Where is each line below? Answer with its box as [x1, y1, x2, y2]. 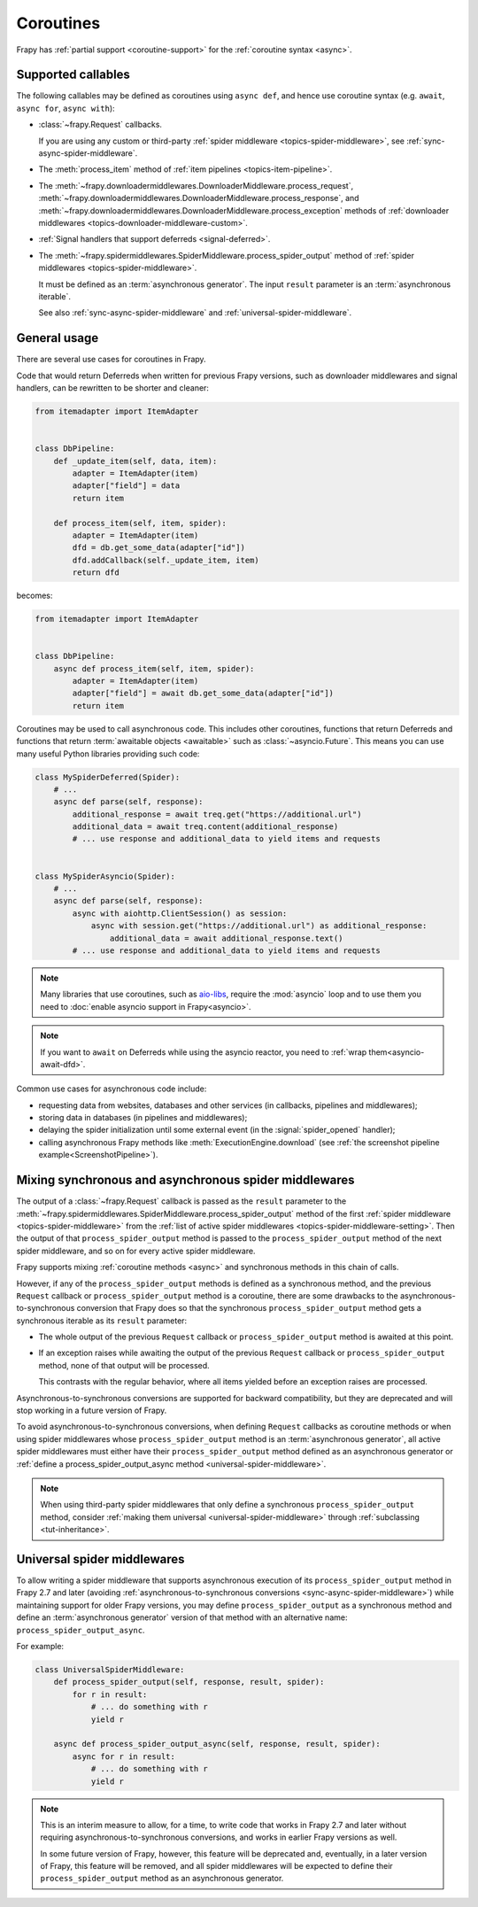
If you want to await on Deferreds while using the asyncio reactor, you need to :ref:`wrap [40, 1046, 367, 1058]
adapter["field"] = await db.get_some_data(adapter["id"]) [72, 688, 335, 699]
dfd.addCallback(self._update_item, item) [72, 554, 260, 565]
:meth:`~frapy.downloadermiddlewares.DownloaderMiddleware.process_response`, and [38, 193, 359, 204]
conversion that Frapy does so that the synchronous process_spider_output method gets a [76, 1303, 422, 1314]
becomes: [16, 590, 53, 601]
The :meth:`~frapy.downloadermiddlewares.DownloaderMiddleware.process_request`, [38, 180, 354, 190]
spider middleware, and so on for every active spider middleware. [16, 1245, 256, 1256]
